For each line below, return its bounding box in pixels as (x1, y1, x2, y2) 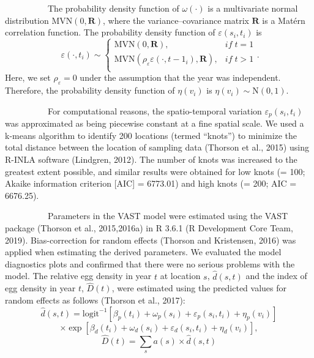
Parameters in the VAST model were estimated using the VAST (47, 209, 288, 222)
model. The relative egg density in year (5, 269, 152, 282)
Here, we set (5, 71, 51, 84)
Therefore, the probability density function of (5, 84, 175, 97)
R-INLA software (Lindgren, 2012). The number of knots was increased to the (5, 153, 297, 165)
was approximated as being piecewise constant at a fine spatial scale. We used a (5, 117, 304, 130)
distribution (5, 13, 49, 26)
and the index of (245, 269, 307, 282)
